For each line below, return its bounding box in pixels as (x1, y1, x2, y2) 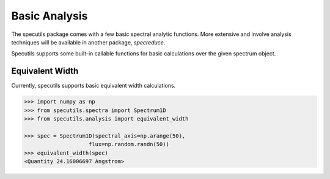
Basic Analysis (11, 9, 88, 23)
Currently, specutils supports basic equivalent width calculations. (11, 82, 176, 89)
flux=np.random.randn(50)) (89, 141, 169, 148)
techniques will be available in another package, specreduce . (11, 38, 166, 46)
